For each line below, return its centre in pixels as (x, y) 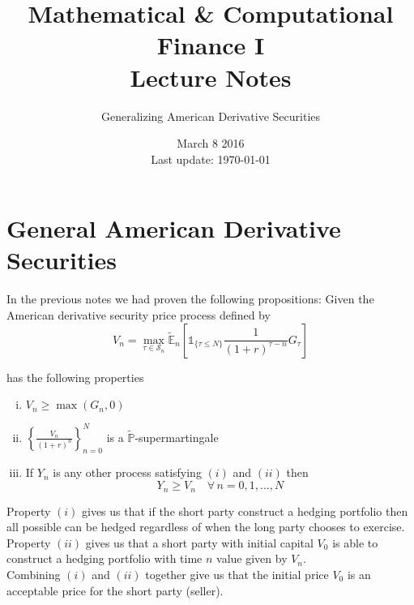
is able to (355, 542)
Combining (34, 574)
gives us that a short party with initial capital (199, 542)
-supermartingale (177, 437)
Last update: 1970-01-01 (211, 159)
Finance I (211, 45)
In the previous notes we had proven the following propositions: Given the (190, 299)
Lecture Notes (211, 77)
